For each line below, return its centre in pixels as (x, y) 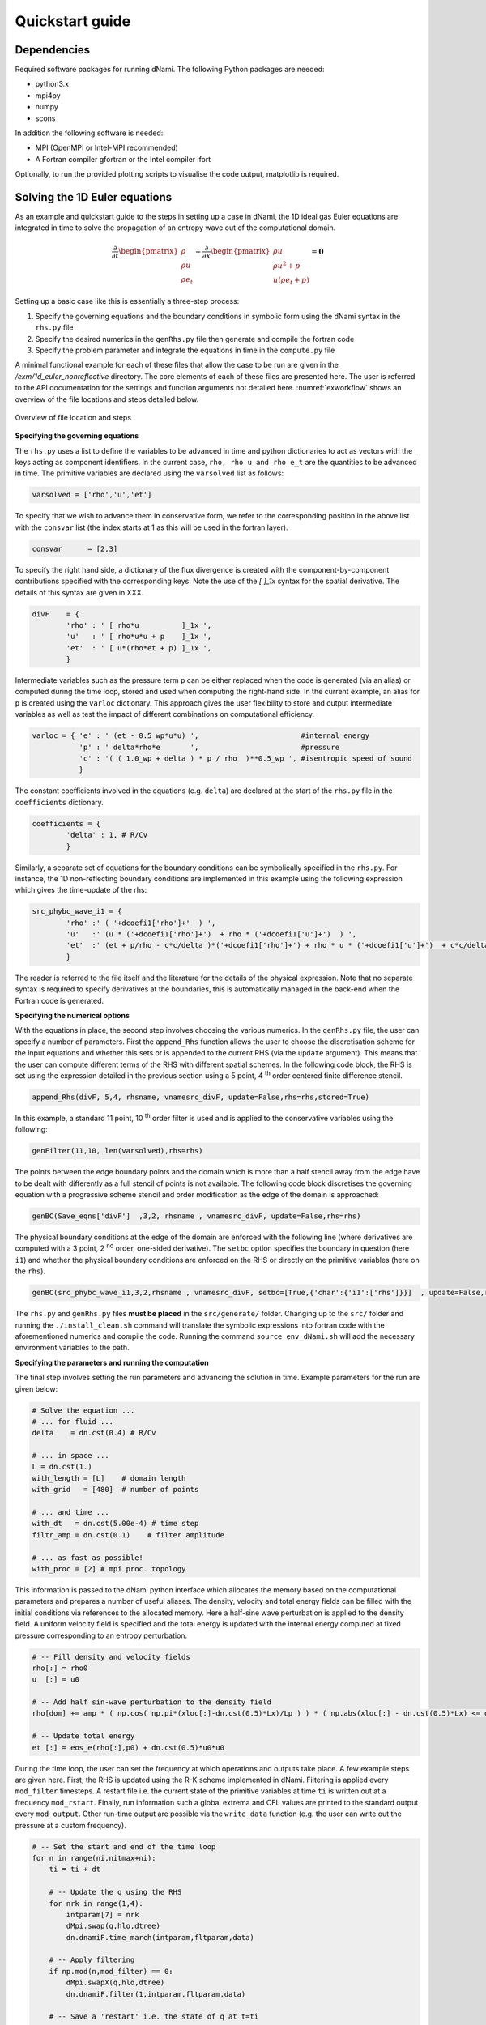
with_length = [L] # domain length (109, 1478)
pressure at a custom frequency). (71, 1825)
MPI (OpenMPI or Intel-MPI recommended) (107, 148)
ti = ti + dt (75, 1869)
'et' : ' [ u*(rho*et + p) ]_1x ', (139, 648)
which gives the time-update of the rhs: (81, 890)
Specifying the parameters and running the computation (112, 1362)
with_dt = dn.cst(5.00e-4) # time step (115, 1524)
